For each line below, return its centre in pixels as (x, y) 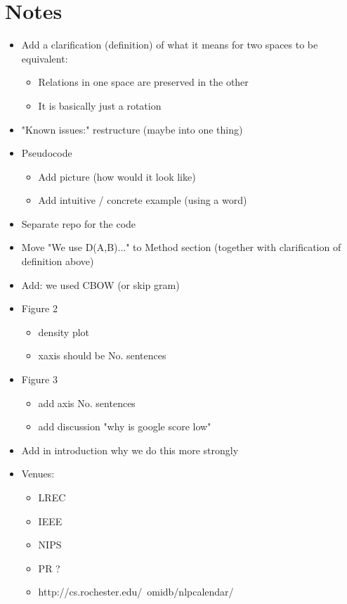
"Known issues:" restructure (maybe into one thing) (132, 129)
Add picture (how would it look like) (117, 176)
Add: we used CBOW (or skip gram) (100, 284)
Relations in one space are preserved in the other (143, 82)
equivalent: (45, 58)
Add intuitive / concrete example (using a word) (143, 200)
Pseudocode (47, 153)
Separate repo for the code (79, 223)
